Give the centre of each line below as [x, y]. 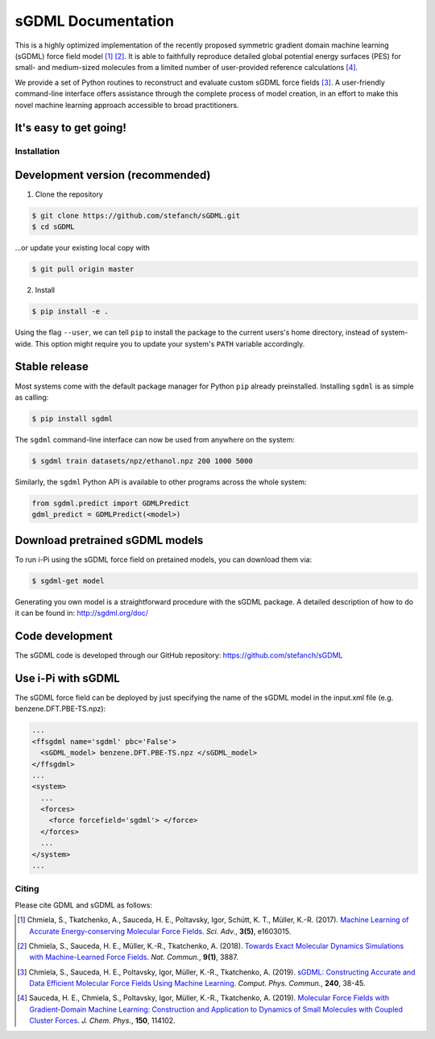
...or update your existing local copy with [83, 248]
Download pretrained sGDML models [109, 540]
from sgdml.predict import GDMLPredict [110, 503]
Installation [37, 152]
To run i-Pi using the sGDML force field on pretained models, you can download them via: [164, 559]
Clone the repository [69, 194]
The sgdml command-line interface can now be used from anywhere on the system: [155, 439]
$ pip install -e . [70, 312]
